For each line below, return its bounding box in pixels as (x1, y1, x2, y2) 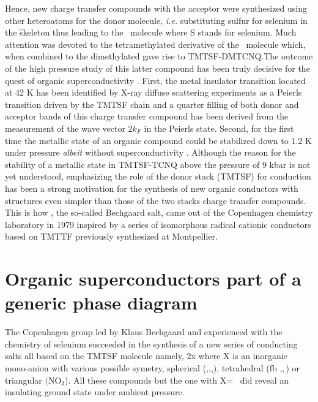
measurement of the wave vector (5, 121, 125, 134)
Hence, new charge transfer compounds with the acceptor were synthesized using (5, 2, 308, 14)
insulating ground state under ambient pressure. (5, 385, 185, 398)
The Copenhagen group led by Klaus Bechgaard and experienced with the (5, 325, 283, 338)
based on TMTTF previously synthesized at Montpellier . (5, 230, 218, 243)
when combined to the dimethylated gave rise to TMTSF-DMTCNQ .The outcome (5, 50, 313, 63)
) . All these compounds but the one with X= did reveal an (64, 373, 289, 386)
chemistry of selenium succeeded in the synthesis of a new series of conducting (5, 337, 298, 350)
